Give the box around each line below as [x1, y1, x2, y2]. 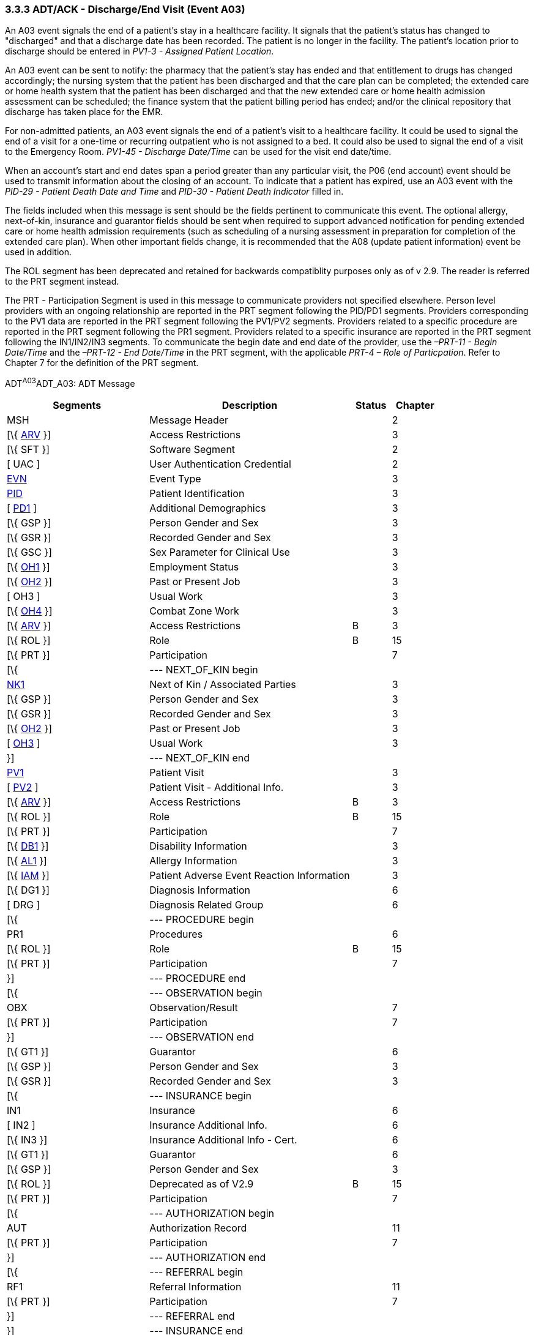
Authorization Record [149, 1222, 247, 1235]
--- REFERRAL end [149, 1310, 235, 1323]
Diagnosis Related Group [149, 899, 264, 911]
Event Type [149, 473, 201, 485]
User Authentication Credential [149, 458, 291, 471]
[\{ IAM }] [7, 869, 50, 882]
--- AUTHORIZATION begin [149, 1207, 274, 1220]
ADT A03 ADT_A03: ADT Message [5, 376, 135, 389]
